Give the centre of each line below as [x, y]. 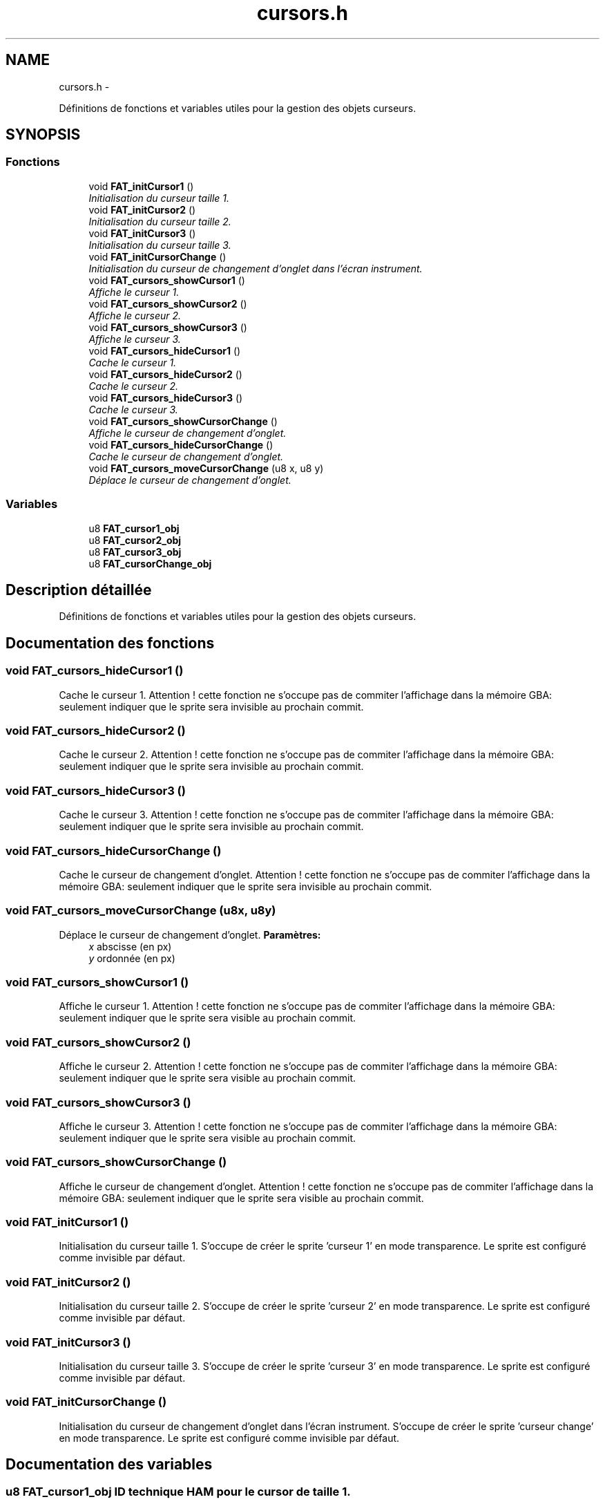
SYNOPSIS [43, 135]
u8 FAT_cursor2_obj [135, 540]
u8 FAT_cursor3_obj [135, 552]
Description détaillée [79, 590]
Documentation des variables [109, 1465]
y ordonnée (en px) [132, 958]
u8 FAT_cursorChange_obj [150, 563]
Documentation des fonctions [110, 643]
